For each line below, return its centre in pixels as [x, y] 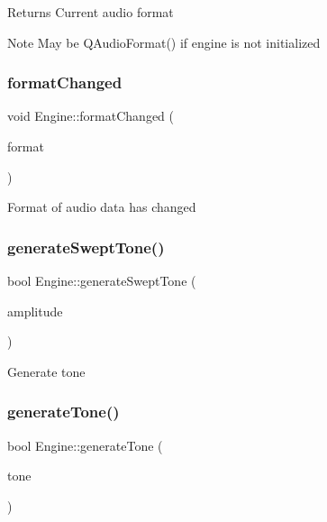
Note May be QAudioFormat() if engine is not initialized [164, 42]
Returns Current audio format [91, 12]
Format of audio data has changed [102, 207]
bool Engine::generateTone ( [85, 445]
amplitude [35, 311]
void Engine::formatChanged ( [91, 116]
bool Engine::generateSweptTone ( [102, 280]
